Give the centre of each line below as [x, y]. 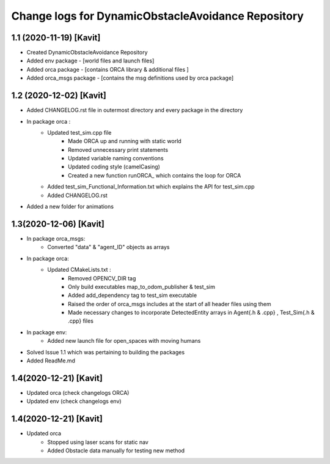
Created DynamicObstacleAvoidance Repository [87, 53]
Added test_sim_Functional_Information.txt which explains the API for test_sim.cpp [151, 187]
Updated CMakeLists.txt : [79, 270]
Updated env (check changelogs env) [74, 402]
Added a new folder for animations [70, 207]
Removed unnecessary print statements [118, 149]
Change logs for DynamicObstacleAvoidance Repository [157, 16]
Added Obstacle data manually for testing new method [116, 451]
